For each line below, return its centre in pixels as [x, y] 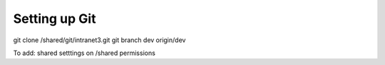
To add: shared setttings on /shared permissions [84, 53]
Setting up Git [55, 19]
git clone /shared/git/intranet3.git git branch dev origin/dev [99, 40]
